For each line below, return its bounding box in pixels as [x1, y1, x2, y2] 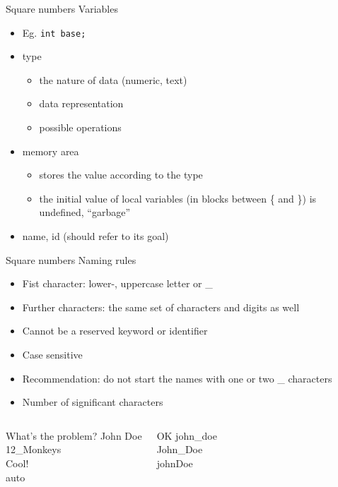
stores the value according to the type [39, 167, 203, 182]
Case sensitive [22, 347, 83, 361]
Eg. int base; [22, 25, 86, 40]
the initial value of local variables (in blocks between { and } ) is [39, 191, 317, 205]
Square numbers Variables [6, 1, 118, 16]
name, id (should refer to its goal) [22, 229, 169, 243]
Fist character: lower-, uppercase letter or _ [22, 276, 213, 291]
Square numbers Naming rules [6, 252, 136, 267]
